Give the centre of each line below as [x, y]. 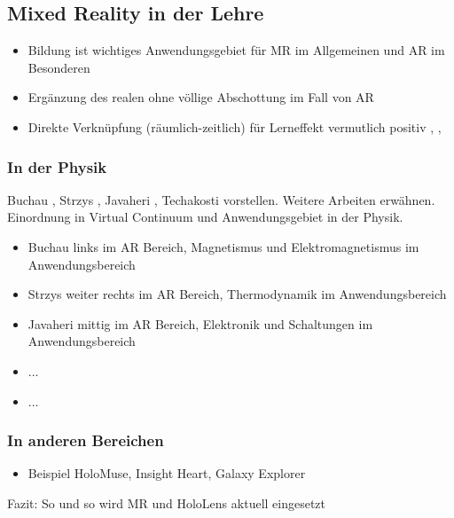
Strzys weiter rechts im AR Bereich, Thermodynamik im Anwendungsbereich [237, 294]
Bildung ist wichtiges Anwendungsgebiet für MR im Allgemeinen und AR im [236, 50]
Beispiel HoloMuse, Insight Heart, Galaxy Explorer [167, 473]
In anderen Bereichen [86, 440]
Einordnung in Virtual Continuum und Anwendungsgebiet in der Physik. [205, 217]
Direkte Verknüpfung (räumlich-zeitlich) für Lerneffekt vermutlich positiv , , [235, 126]
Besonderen [59, 67]
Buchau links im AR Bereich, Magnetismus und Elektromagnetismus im [223, 246]
